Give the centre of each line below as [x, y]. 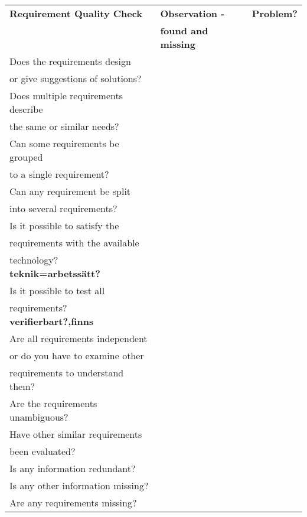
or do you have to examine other [77, 355]
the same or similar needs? [64, 126]
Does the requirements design [70, 61]
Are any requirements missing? [73, 503]
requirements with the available [74, 243]
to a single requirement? [59, 174]
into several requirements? [63, 208]
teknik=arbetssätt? [55, 273]
